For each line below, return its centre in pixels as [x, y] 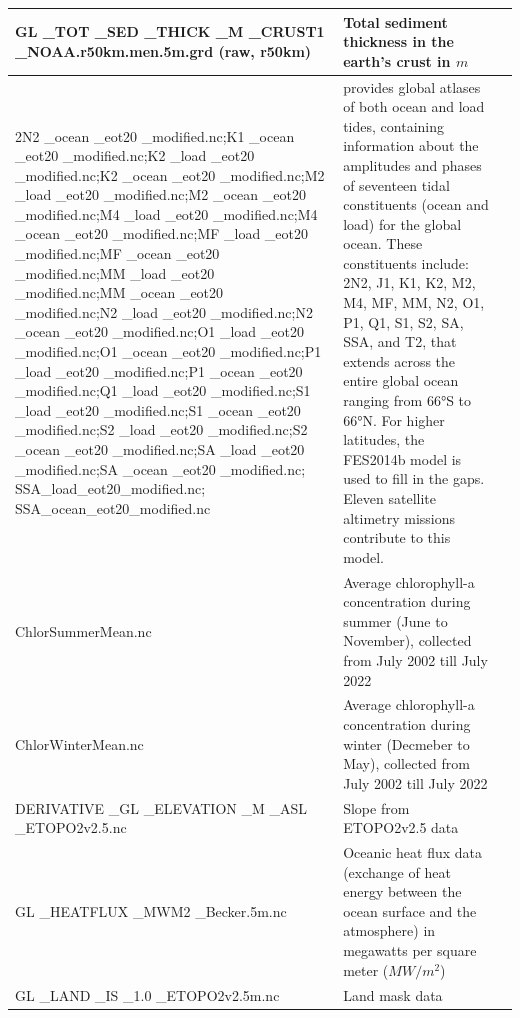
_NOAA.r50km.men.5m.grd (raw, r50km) [163, 50]
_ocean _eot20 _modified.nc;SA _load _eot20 [160, 449]
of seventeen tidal [396, 184]
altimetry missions [399, 517]
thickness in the [398, 41]
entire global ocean [401, 380]
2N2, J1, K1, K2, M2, [409, 282]
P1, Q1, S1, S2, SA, [403, 321]
